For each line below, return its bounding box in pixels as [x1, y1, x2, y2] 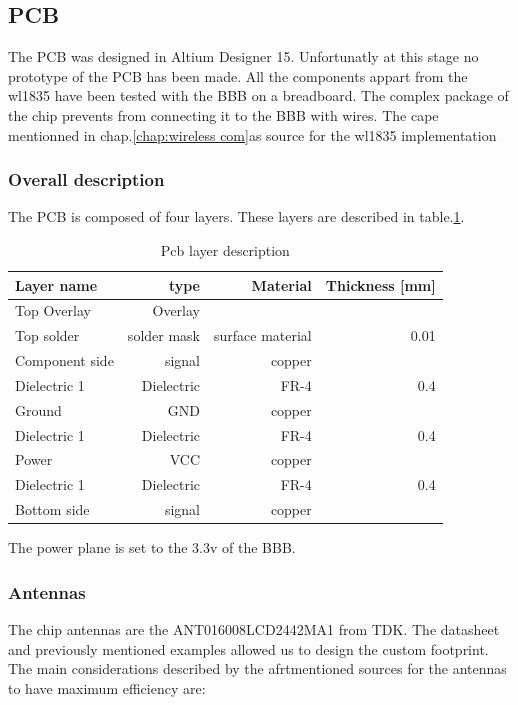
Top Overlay [15, 300, 91, 321]
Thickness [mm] [325, 274, 436, 295]
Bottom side [15, 499, 90, 520]
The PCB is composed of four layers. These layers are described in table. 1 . [8, 206, 465, 227]
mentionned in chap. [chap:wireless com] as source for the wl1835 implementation [8, 124, 497, 145]
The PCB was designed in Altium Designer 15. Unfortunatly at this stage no [8, 46, 479, 67]
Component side [15, 350, 114, 371]
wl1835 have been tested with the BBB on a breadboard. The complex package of [8, 85, 509, 106]
